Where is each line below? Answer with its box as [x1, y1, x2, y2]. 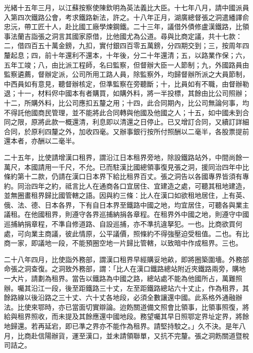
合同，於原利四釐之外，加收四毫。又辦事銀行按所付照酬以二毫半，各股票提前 [4, 126, 249, 136]
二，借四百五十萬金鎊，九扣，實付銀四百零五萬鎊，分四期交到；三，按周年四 [4, 40, 249, 51]
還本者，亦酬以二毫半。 [4, 136, 79, 146]
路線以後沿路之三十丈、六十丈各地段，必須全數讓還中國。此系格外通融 [10, 292, 235, 302]
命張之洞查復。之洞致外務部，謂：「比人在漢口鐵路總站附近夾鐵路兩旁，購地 [4, 264, 246, 274]
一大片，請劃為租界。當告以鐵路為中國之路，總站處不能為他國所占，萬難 [4, 273, 235, 283]
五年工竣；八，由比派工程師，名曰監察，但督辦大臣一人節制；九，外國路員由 [4, 59, 249, 70]
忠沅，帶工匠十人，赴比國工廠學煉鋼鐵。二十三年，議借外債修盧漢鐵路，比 [4, 21, 242, 32]
